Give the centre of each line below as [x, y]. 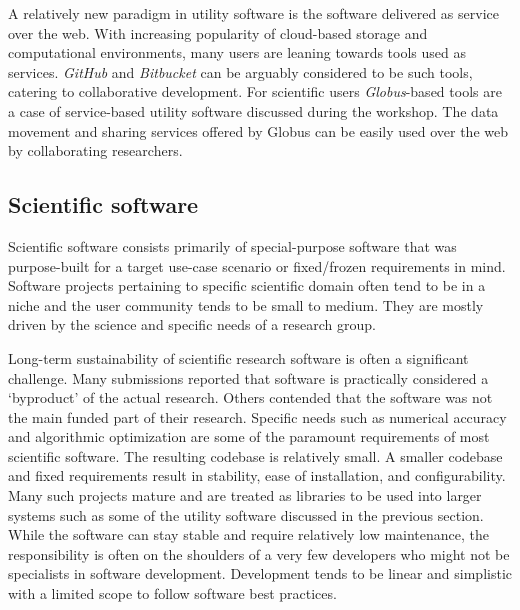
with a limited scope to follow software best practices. [172, 593]
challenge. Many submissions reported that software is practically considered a [248, 377]
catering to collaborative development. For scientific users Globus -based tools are [255, 91]
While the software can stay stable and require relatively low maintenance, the [249, 534]
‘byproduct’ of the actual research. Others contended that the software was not [250, 397]
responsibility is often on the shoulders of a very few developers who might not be [259, 553]
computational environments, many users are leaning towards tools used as [237, 52]
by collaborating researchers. [95, 150]
